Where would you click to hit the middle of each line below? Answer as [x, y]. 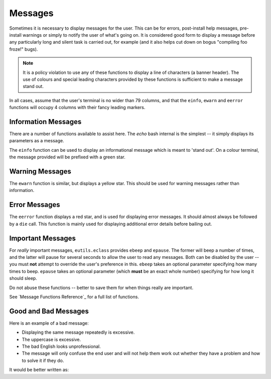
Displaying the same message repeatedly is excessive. [78, 332]
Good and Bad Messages [49, 311]
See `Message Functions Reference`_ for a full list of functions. [74, 297]
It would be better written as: [39, 370]
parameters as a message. [37, 141]
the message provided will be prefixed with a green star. [67, 157]
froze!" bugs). [24, 49]
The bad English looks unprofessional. [61, 346]
